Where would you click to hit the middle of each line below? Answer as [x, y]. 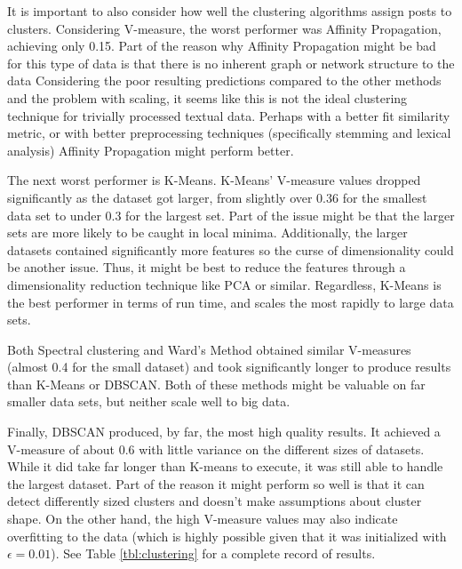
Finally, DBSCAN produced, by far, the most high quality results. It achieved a [224, 432]
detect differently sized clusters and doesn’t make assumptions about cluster [215, 501]
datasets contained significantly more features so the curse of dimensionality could [231, 249]
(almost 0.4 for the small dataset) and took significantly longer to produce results [229, 367]
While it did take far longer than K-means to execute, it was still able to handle [225, 466]
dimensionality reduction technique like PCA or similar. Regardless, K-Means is [224, 284]
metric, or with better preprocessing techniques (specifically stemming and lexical [229, 133]
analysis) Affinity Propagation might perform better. [151, 150]
